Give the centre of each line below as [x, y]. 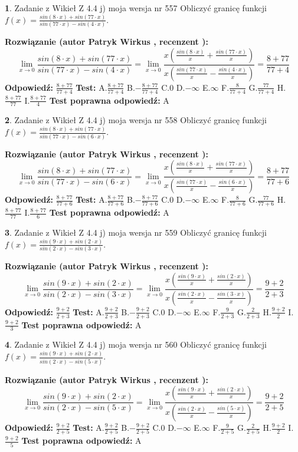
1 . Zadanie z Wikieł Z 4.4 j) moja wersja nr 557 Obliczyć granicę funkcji [136, 8]
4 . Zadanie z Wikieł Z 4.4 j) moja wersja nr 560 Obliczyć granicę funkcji [136, 344]
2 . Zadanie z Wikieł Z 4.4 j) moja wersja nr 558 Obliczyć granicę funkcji [136, 120]
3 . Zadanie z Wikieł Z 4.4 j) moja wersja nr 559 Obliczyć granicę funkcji [136, 232]
